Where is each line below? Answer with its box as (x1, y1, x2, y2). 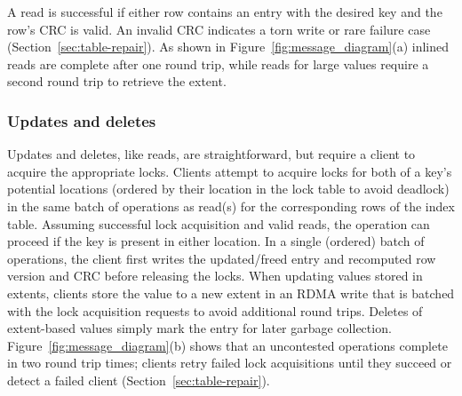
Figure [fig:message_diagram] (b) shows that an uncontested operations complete (7, 336, 448, 354)
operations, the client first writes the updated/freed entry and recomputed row (7, 249, 436, 267)
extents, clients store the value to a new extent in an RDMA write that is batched (7, 283, 455, 302)
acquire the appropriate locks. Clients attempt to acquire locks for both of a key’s (7, 162, 452, 180)
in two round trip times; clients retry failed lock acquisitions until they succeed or (7, 353, 452, 372)
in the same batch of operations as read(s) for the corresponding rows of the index (7, 196, 455, 215)
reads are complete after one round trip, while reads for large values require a (7, 54, 429, 73)
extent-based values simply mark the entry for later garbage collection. (7, 319, 392, 337)
